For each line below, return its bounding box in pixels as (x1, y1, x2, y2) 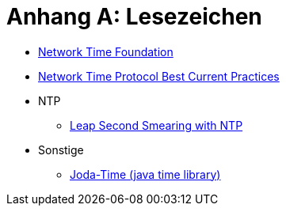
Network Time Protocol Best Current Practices (38, 69, 280, 83)
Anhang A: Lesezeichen (6, 3, 262, 30)
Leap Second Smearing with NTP (70, 118, 243, 132)
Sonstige (38, 142, 84, 157)
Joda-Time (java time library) (70, 167, 221, 181)
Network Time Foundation (38, 44, 174, 59)
